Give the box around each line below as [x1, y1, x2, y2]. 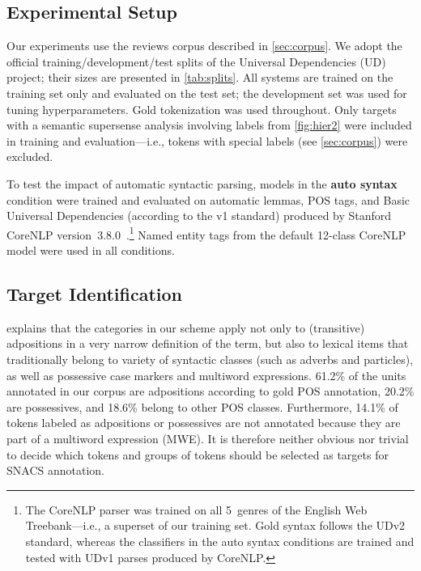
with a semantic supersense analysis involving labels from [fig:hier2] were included [6, 116, 412, 133]
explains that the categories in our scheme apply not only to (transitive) [6, 319, 365, 336]
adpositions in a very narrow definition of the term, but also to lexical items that [6, 335, 409, 352]
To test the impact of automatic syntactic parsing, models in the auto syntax [6, 175, 398, 192]
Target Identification [6, 281, 182, 306]
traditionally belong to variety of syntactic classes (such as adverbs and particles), [6, 350, 414, 367]
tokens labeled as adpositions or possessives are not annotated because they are [6, 414, 401, 431]
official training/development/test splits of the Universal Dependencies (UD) [6, 53, 386, 70]
